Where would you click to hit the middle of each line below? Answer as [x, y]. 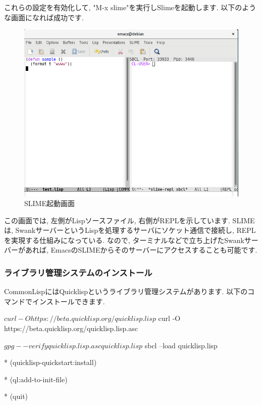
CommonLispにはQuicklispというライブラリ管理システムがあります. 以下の [126, 291]
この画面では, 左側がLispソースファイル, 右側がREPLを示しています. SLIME [129, 220]
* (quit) [16, 396]
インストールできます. [68, 301]
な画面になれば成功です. [44, 17]
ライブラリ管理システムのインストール [78, 272]
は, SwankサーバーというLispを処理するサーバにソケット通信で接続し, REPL [130, 230]
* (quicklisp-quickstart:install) [50, 362]
